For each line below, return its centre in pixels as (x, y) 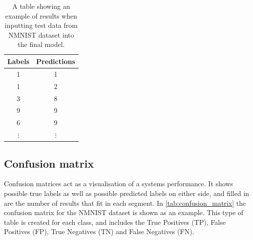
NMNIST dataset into (41, 34)
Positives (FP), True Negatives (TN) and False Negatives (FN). (99, 231)
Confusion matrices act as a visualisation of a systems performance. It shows (119, 184)
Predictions (56, 61)
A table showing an (41, 6)
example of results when (41, 15)
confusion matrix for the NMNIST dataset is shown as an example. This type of (124, 212)
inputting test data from (41, 25)
